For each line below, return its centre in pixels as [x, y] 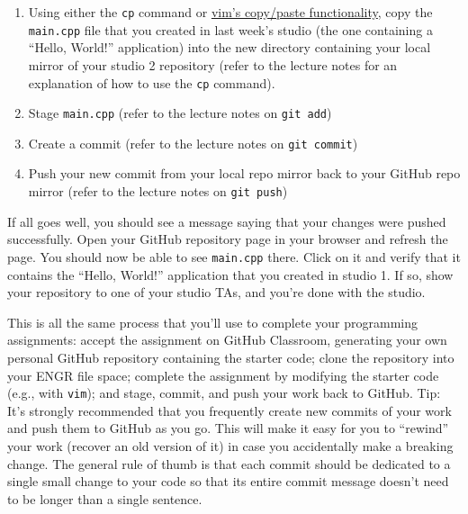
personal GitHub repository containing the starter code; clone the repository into [231, 357]
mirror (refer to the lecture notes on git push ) [158, 191]
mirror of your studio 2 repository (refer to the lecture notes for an [213, 64]
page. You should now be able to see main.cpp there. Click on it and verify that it [234, 256]
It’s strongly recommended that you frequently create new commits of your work [229, 410]
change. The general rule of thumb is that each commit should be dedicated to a [229, 463]
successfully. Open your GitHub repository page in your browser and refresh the [228, 239]
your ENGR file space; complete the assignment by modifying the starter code [223, 375]
